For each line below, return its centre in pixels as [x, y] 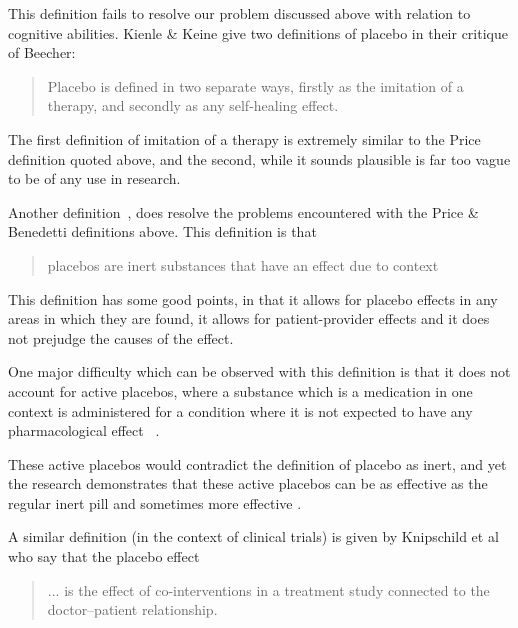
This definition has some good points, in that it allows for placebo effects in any [253, 298]
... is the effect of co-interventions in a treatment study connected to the [268, 589]
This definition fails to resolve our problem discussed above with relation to [239, 13]
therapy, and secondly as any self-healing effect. [193, 105]
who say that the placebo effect [104, 556]
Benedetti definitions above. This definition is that [162, 231]
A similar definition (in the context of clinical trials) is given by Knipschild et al [253, 536]
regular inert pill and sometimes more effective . [155, 502]
